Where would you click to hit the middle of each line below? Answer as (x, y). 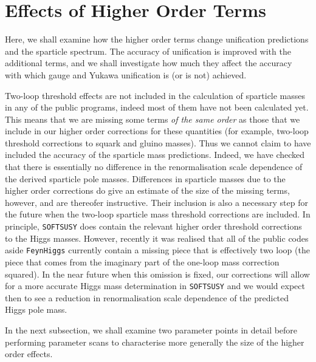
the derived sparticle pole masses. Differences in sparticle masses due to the (145, 178)
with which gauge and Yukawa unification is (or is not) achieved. (126, 74)
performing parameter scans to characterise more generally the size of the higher (155, 342)
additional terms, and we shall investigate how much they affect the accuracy (149, 63)
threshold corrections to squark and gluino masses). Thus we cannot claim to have (158, 142)
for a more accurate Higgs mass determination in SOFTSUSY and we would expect (155, 286)
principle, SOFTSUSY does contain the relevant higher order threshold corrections (153, 226)
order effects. (29, 354)
